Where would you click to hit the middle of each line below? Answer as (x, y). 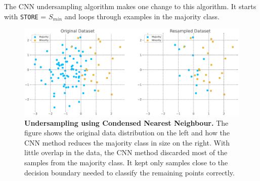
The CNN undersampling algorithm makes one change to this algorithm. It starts (130, 6)
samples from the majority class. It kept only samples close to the (126, 162)
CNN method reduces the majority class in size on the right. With (127, 142)
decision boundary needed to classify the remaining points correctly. (129, 172)
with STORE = (25, 16)
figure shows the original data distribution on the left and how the (127, 133)
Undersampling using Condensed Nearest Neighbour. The (126, 122)
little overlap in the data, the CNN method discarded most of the (126, 152)
